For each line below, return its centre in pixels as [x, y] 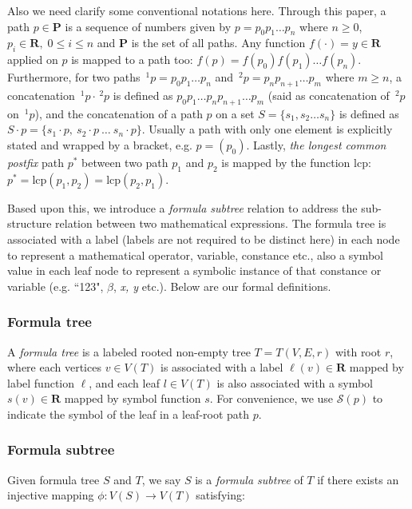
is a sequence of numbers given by [148, 26]
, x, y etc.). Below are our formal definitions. [222, 286]
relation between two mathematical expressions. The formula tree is [221, 223]
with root [358, 351]
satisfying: [220, 495]
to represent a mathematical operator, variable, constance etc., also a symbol [196, 254]
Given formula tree [53, 479]
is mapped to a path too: [132, 60]
